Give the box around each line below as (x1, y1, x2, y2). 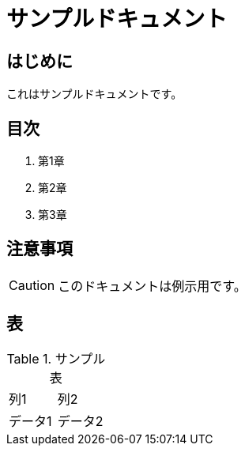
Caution (9, 277, 55, 293)
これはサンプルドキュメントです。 (6, 87, 183, 101)
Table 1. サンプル (6, 350, 106, 367)
